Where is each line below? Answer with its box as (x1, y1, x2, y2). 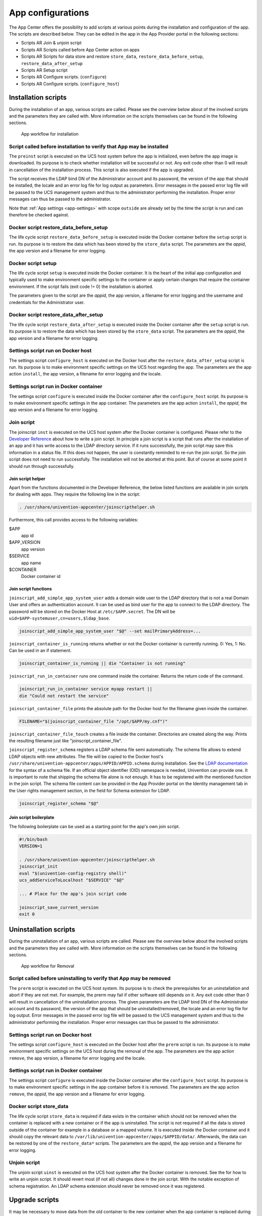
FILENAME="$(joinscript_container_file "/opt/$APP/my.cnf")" (19, 718, 168, 724)
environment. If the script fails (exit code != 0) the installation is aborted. (9, 284, 153, 289)
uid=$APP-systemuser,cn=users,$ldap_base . (9, 615, 110, 621)
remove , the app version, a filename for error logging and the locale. (9, 1055, 146, 1061)
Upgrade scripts (9, 1196, 59, 1204)
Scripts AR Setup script (21, 67, 68, 73)
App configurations (9, 7, 89, 18)
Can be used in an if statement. (9, 647, 72, 654)
